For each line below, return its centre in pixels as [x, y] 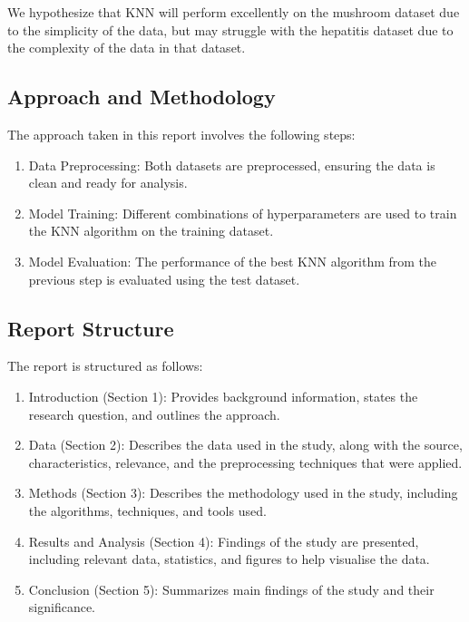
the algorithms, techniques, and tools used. [147, 510]
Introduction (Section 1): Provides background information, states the [223, 396]
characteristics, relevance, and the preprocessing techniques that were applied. [245, 462]
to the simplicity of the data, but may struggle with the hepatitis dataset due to [230, 29]
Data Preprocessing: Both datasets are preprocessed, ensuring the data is [232, 165]
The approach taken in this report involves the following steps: [181, 134]
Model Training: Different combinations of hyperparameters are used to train [243, 213]
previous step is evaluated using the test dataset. [164, 279]
